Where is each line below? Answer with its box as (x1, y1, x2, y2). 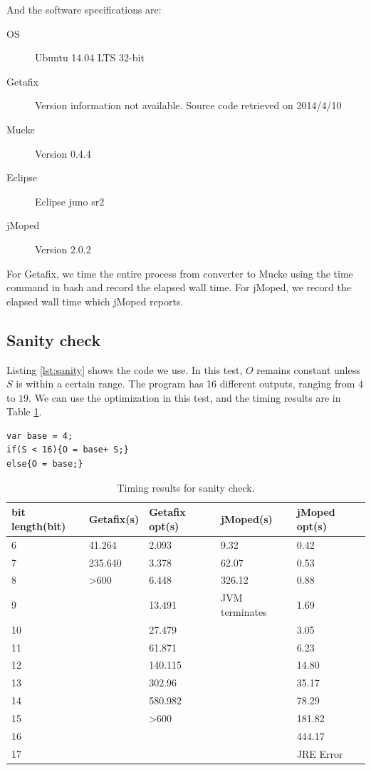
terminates (220, 604, 267, 619)
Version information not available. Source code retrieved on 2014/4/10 (35, 98, 342, 113)
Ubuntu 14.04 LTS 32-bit (35, 50, 145, 65)
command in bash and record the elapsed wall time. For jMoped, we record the (6, 280, 351, 295)
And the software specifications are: (6, 2, 162, 16)
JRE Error (296, 746, 343, 761)
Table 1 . (6, 404, 42, 419)
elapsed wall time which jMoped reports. (6, 293, 184, 308)
